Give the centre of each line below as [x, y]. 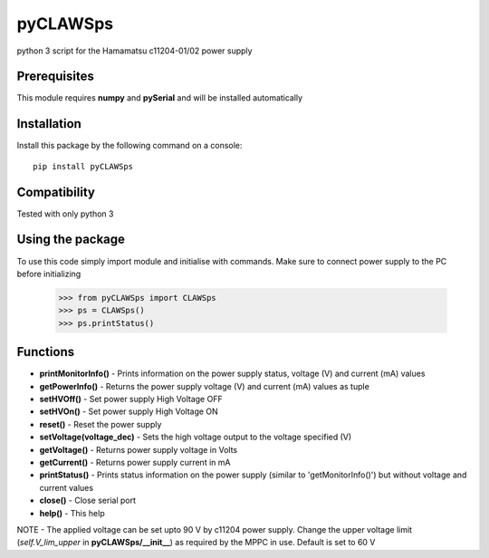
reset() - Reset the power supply [101, 424]
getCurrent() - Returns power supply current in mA [135, 462]
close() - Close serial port [87, 500]
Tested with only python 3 [65, 214]
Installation [49, 124]
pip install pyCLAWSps [83, 166]
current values [67, 487]
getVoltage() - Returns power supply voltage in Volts [139, 449]
